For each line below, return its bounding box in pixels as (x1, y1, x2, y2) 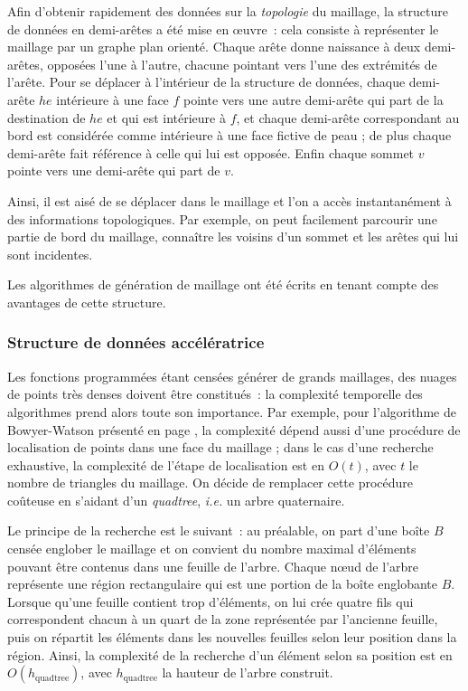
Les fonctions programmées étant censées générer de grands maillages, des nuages (7, 366, 457, 385)
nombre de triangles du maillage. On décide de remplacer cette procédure (7, 473, 414, 492)
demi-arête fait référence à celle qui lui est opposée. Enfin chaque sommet (7, 143, 415, 162)
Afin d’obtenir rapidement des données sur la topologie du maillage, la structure (7, 2, 448, 20)
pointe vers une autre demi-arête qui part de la (183, 90, 444, 109)
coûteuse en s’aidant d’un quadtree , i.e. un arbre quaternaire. (7, 490, 345, 509)
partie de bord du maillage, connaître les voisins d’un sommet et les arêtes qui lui (7, 227, 459, 246)
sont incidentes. (7, 244, 93, 263)
